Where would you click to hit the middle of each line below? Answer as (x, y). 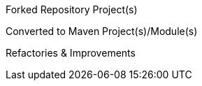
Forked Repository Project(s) (72, 9)
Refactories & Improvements (71, 53)
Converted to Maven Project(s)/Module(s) (102, 31)
